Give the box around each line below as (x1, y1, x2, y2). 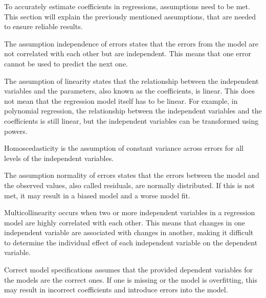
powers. (4, 125, 28, 136)
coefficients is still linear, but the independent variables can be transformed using (4, 115, 259, 126)
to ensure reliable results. (4, 21, 83, 32)
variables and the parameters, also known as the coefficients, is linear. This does (4, 85, 255, 96)
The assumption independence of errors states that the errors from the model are (4, 38, 258, 49)
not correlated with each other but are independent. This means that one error (4, 48, 252, 59)
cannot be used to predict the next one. (4, 58, 128, 68)
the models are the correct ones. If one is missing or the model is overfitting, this (4, 274, 257, 285)
